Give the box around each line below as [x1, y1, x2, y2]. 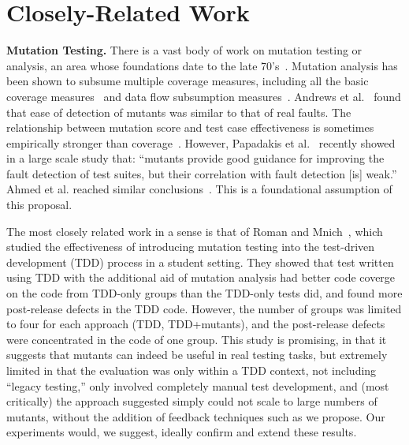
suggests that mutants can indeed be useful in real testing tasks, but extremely [6, 346, 388, 363]
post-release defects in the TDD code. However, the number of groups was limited [6, 300, 402, 316]
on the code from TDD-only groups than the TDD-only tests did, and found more [6, 285, 403, 301]
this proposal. [6, 196, 73, 213]
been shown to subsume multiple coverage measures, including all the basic [6, 73, 369, 89]
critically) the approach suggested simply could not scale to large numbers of [6, 393, 377, 409]
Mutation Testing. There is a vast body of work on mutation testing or [6, 42, 363, 58]
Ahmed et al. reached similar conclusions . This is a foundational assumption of [6, 181, 392, 197]
